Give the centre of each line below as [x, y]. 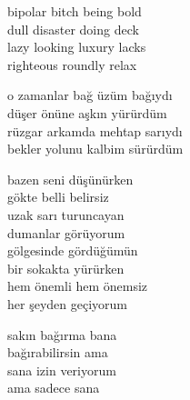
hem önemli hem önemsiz [78, 286]
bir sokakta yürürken [66, 268]
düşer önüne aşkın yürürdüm [87, 112]
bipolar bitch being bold [75, 11]
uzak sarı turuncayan [66, 214]
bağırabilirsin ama [58, 352]
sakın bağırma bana [62, 334]
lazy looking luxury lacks [77, 47]
